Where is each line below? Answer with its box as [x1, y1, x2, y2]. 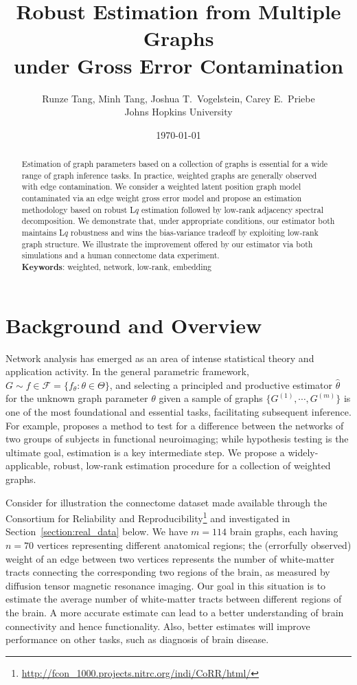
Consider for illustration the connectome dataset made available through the [5, 495, 327, 509]
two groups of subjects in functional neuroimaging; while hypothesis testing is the [5, 431, 349, 446]
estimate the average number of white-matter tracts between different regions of [5, 592, 342, 606]
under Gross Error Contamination [13, 51, 344, 79]
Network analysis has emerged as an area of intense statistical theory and [5, 350, 314, 365]
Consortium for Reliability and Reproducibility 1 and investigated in [5, 509, 290, 525]
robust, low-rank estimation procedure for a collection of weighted [54, 458, 331, 473]
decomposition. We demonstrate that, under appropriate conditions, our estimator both [21, 215, 335, 227]
